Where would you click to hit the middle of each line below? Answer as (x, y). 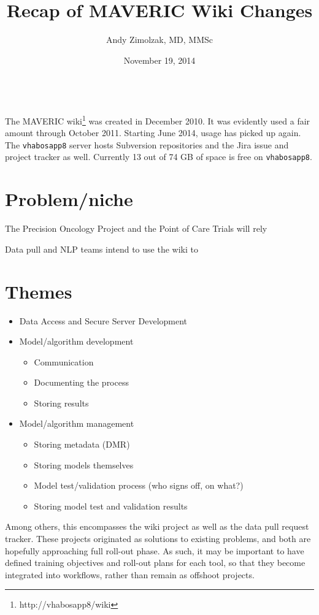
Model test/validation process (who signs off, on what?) (139, 485)
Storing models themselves (84, 464)
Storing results (61, 403)
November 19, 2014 (159, 60)
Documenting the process (81, 382)
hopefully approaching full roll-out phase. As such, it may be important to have (155, 550)
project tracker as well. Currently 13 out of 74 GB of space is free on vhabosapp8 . (159, 157)
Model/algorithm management (77, 423)
